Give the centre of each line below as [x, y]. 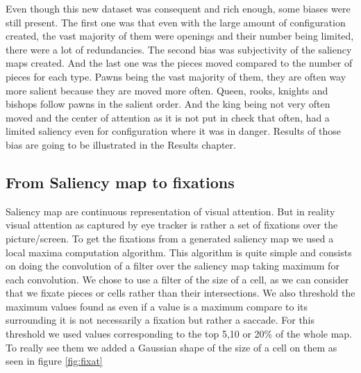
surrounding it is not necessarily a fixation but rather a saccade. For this [160, 320]
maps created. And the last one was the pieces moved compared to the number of [179, 63]
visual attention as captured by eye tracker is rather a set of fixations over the [172, 225]
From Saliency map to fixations [120, 182]
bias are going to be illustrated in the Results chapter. [121, 144]
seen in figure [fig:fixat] [54, 361]
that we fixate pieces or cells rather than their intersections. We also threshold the [180, 293]
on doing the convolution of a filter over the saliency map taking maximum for [173, 266]
